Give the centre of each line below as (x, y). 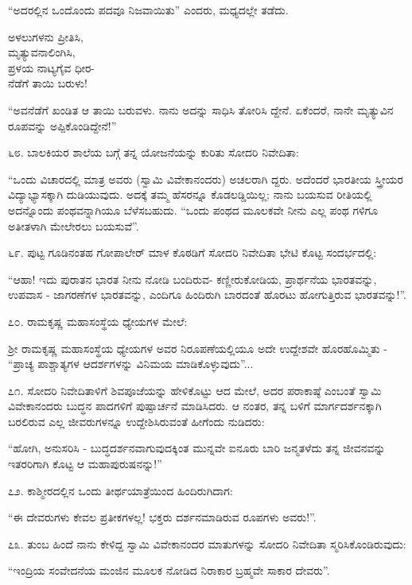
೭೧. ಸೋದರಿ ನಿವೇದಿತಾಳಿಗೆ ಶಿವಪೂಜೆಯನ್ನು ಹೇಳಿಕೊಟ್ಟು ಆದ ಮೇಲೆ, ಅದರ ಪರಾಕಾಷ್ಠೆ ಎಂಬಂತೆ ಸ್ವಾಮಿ (195, 390)
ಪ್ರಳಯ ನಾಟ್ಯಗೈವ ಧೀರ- (52, 67)
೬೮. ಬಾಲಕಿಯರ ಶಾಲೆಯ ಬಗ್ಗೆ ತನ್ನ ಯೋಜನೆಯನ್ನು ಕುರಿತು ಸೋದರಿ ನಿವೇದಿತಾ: (154, 152)
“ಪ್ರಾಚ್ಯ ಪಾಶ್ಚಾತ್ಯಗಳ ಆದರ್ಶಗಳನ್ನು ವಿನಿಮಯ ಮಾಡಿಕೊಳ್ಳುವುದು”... (131, 364)
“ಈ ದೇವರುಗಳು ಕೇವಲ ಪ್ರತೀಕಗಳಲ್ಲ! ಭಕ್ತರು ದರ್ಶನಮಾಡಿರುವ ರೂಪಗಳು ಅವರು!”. (162, 517)
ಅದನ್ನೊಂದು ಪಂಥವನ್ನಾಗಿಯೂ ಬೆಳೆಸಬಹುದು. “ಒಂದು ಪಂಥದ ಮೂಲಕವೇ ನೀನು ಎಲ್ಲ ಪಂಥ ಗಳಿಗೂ (193, 209)
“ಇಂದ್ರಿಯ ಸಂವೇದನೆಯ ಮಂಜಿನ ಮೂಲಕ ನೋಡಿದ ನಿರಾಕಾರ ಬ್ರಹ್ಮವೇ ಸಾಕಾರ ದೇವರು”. (169, 570)
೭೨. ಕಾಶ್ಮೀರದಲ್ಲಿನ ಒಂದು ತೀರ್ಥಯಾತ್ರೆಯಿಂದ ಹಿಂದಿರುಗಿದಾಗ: (120, 490)
